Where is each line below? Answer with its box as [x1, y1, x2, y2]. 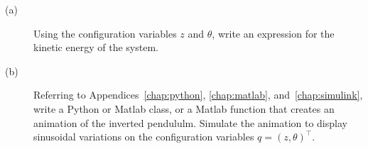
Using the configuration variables [33, 26, 177, 40]
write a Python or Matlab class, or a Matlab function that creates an [33, 101, 335, 116]
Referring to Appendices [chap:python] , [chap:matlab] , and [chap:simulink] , [33, 87, 363, 102]
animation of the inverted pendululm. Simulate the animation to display [33, 115, 347, 130]
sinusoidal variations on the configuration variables [33, 129, 254, 144]
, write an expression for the [212, 26, 335, 40]
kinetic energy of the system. [33, 40, 158, 55]
